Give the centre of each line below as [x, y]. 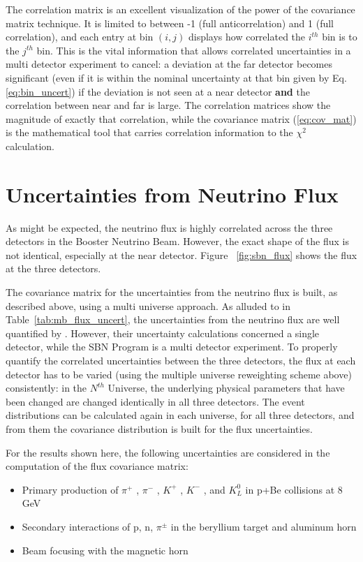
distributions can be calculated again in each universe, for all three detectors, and [180, 415]
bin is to [340, 37]
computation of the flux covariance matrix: [97, 466]
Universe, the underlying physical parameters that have [226, 388]
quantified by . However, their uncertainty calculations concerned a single [163, 333]
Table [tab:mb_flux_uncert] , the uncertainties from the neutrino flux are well [173, 319]
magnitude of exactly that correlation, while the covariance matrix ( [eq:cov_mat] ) [181, 118]
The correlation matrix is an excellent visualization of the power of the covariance [180, 9]
